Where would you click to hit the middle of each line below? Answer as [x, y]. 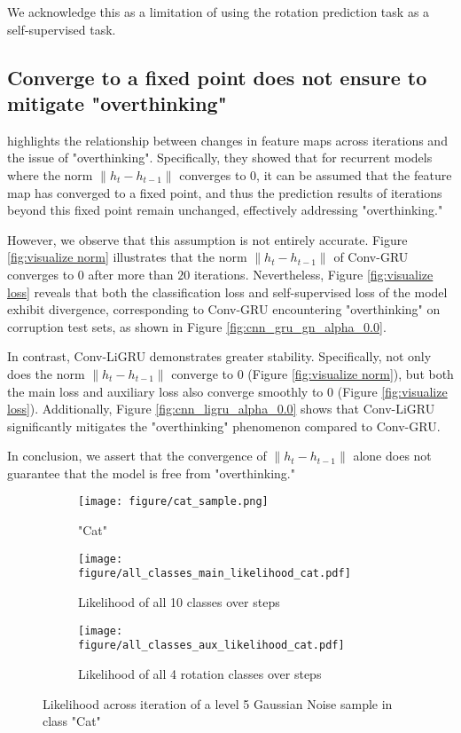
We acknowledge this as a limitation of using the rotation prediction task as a [219, 12]
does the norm [46, 373]
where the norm [50, 174]
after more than [131, 274]
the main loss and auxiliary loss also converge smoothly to [165, 391]
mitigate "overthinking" [117, 102]
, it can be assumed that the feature [354, 174]
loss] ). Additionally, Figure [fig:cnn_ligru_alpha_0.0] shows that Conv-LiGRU [221, 409]
